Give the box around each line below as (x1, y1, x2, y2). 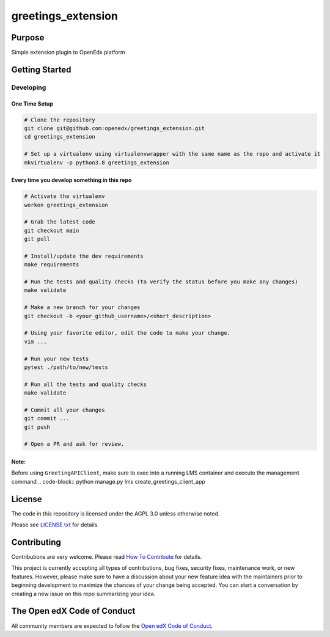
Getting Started (11, 64, 71, 75)
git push (24, 423, 51, 431)
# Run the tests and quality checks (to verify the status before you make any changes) (24, 278, 299, 285)
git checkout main (24, 227, 79, 234)
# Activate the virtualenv (24, 193, 105, 200)
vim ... (24, 338, 47, 345)
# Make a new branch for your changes (24, 304, 141, 311)
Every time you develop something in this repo (11, 177, 132, 184)
